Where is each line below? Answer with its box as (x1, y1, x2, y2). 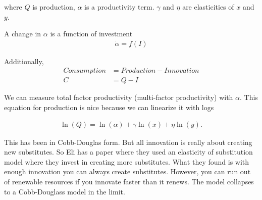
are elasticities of (182, 2, 234, 12)
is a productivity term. (84, 2, 154, 12)
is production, (32, 2, 75, 12)
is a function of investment (50, 28, 133, 39)
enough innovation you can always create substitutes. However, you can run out (4, 166, 251, 177)
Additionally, (4, 56, 44, 66)
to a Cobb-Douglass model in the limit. (4, 186, 125, 196)
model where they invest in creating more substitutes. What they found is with (4, 156, 249, 167)
